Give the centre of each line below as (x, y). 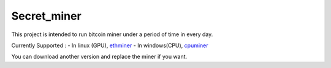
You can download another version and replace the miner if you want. (99, 57)
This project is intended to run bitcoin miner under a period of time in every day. (112, 34)
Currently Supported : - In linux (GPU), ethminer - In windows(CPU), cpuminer (110, 45)
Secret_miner (47, 16)
